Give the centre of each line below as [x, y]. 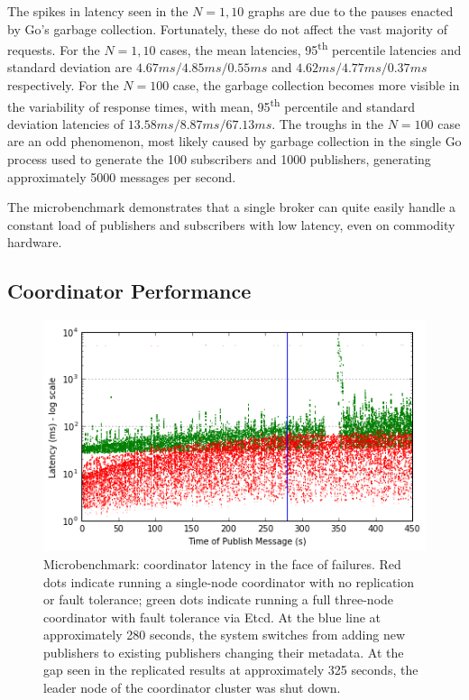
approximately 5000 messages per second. [122, 176]
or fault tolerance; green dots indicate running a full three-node [219, 599]
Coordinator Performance [129, 291]
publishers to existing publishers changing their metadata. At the [224, 652]
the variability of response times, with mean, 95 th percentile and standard [212, 105]
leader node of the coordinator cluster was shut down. [192, 688]
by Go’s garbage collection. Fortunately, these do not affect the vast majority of [227, 28]
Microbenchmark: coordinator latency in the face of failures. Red [222, 563]
